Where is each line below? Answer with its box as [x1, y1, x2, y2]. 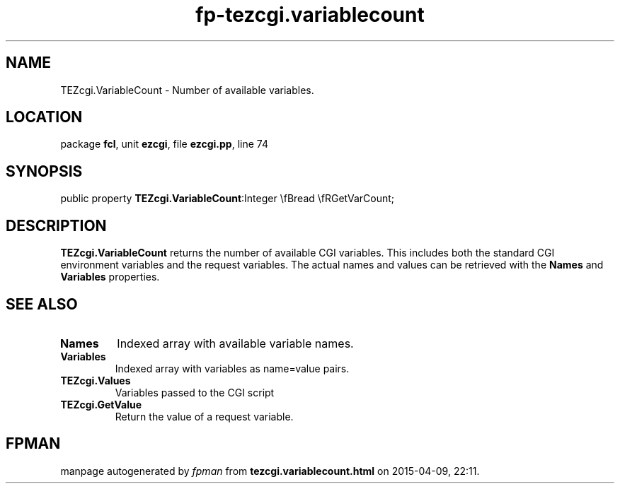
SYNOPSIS [6, 162, 83, 180]
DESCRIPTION [6, 216, 107, 235]
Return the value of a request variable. [115, 410, 294, 423]
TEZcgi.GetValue [60, 398, 142, 411]
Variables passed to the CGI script [115, 386, 275, 399]
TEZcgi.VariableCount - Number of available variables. [60, 83, 314, 96]
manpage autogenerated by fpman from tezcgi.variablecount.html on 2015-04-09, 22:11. [60, 464, 480, 477]
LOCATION [6, 108, 83, 126]
